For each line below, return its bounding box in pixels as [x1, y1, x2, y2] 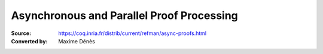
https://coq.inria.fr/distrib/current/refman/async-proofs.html [58, 30, 206, 37]
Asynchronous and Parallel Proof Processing [11, 9, 239, 22]
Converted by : [11, 37, 48, 45]
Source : [11, 30, 32, 37]
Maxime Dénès [58, 37, 95, 45]
